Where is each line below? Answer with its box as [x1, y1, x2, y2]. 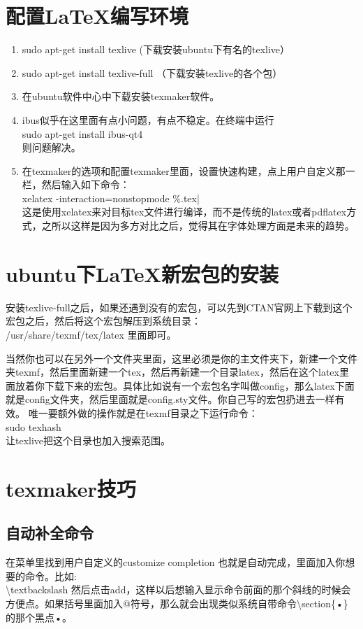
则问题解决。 [22, 140, 81, 155]
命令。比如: [24, 568, 77, 583]
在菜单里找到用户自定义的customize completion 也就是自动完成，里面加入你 [6, 555, 346, 570]
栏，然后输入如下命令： [22, 177, 130, 192]
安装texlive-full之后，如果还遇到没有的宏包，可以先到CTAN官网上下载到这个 [6, 299, 353, 314]
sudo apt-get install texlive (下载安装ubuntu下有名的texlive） [22, 42, 290, 57]
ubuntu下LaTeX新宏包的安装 [6, 259, 279, 288]
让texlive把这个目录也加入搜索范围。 [6, 433, 171, 448]
